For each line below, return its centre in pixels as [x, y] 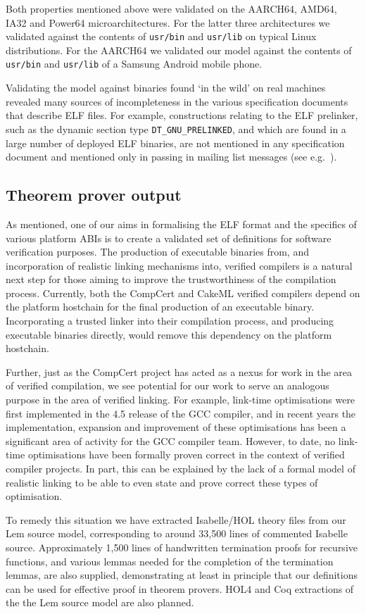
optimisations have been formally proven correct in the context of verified [186, 455]
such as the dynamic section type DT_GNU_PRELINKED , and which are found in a [176, 129]
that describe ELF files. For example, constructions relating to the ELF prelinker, [182, 115]
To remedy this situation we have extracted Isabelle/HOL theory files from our [176, 519]
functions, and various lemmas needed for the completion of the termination [170, 561]
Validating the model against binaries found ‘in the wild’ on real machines [166, 88]
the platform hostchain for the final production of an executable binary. [160, 307]
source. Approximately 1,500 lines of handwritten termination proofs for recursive [182, 547]
